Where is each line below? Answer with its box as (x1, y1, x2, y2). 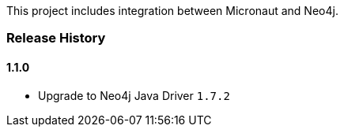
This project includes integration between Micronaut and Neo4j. (6, 4, 338, 17)
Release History (6, 30, 106, 46)
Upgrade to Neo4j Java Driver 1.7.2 (38, 88, 230, 102)
